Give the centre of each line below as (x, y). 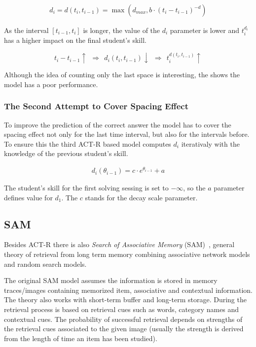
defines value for (28, 197)
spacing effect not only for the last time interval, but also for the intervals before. (127, 134)
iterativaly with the (210, 143)
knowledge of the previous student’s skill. (66, 153)
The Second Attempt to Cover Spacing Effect (96, 106)
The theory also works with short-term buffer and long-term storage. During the (125, 300)
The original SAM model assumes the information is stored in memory (111, 280)
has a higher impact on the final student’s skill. (75, 40)
